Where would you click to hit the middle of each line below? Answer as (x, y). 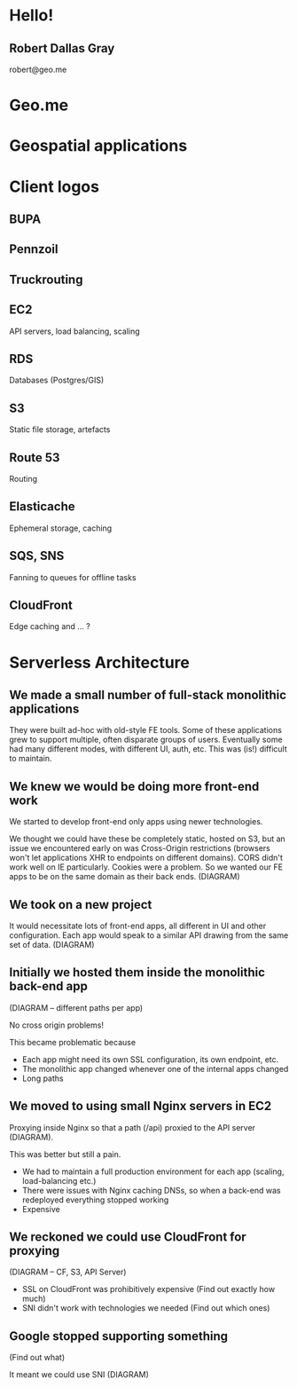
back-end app (49, 986)
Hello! (31, 16)
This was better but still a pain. (65, 1154)
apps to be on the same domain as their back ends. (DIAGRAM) (125, 877)
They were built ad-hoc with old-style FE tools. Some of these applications (145, 730)
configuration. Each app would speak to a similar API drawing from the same (149, 935)
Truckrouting (46, 279)
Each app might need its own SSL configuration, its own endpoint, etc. (150, 1059)
